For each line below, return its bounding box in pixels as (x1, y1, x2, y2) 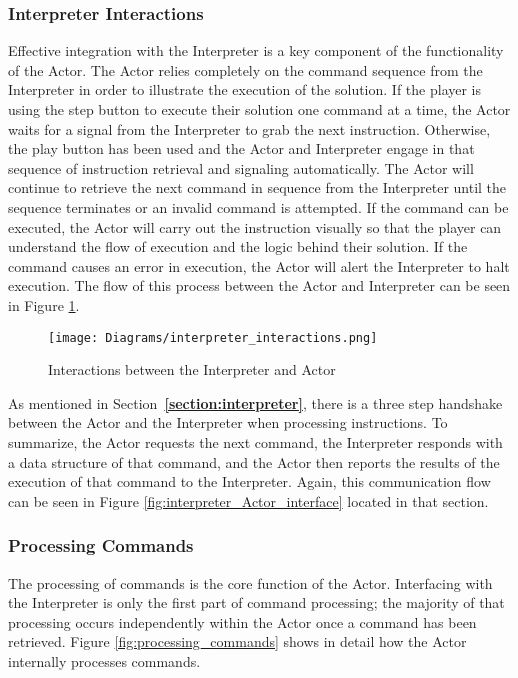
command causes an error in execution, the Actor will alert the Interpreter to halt (8, 255, 510, 276)
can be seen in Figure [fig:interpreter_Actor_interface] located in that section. (8, 490, 489, 511)
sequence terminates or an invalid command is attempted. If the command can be (8, 196, 509, 217)
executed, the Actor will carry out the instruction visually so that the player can (8, 216, 502, 237)
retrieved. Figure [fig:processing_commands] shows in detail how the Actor (8, 631, 467, 652)
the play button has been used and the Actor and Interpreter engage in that (8, 138, 475, 159)
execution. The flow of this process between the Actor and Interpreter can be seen (8, 275, 511, 296)
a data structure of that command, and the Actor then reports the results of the (8, 451, 500, 472)
